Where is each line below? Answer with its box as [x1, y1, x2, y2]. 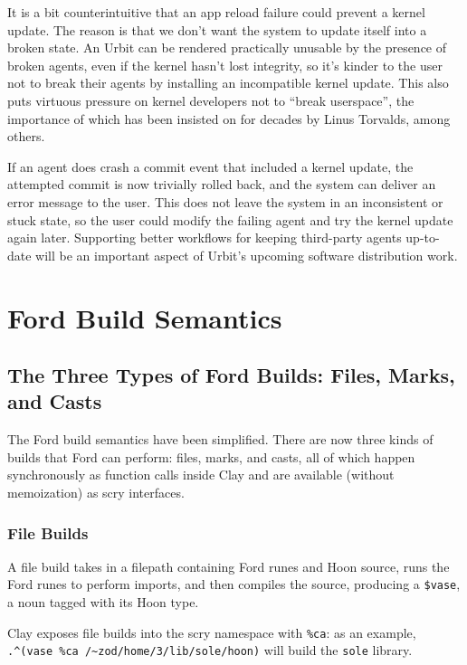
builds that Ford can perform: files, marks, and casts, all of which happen [7, 447, 415, 466]
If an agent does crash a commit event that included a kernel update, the [7, 157, 414, 176]
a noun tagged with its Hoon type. [7, 593, 199, 612]
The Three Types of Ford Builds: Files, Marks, [7, 361, 455, 389]
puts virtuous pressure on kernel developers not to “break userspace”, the [7, 90, 415, 109]
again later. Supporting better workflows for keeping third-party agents [7, 228, 402, 247]
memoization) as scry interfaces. [7, 483, 185, 502]
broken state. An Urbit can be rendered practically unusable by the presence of [7, 38, 447, 57]
